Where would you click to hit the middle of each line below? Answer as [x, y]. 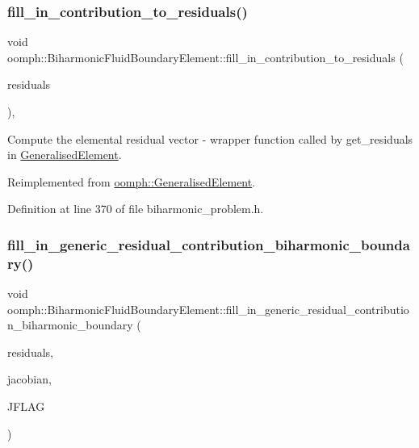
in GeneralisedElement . [65, 155]
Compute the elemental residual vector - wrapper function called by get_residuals [210, 138]
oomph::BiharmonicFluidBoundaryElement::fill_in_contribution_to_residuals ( [205, 57]
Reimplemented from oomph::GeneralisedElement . [132, 181]
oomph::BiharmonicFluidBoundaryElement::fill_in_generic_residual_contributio [208, 309]
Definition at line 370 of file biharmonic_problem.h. [136, 209]
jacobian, [29, 379]
